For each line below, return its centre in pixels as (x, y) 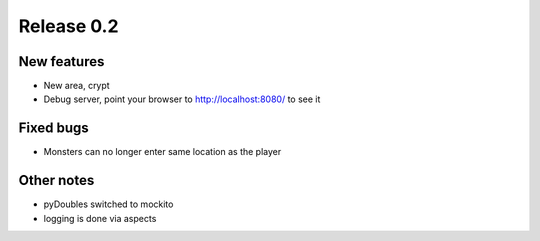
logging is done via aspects (100, 218)
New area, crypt (76, 86)
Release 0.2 (68, 26)
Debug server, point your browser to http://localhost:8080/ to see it (182, 99)
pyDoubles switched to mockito (108, 204)
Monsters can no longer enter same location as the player (162, 152)
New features (61, 61)
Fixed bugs (53, 128)
